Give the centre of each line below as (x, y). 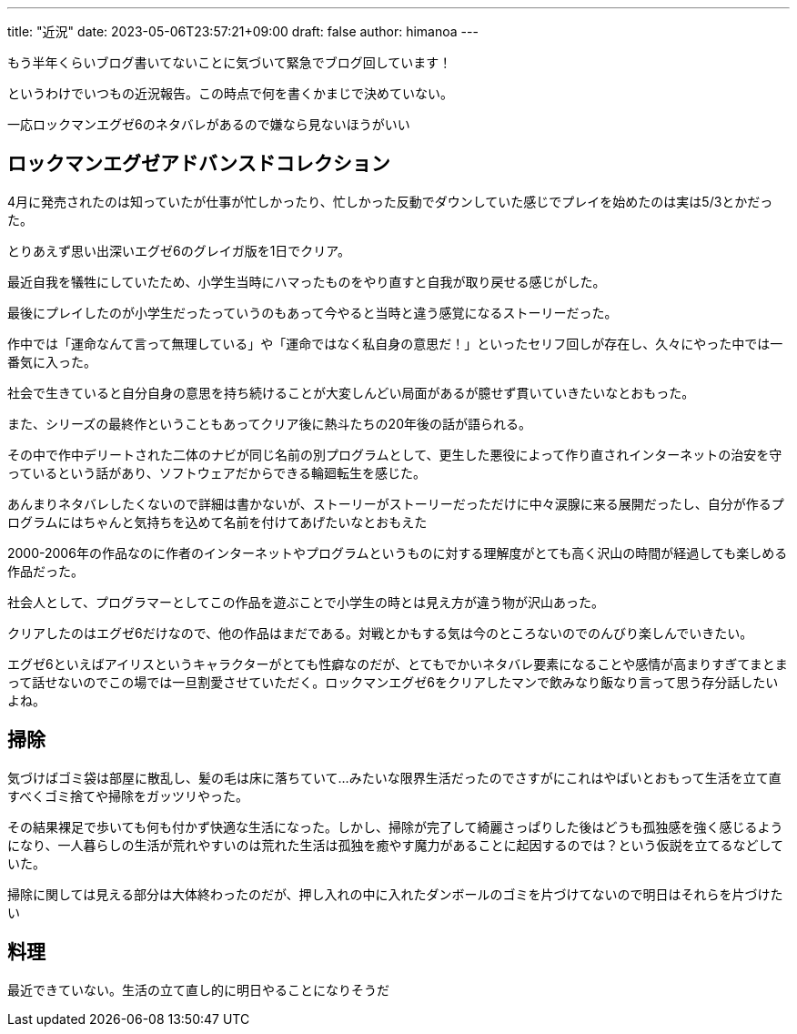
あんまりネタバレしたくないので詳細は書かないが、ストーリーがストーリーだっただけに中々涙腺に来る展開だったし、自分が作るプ (396, 503)
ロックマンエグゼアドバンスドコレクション (199, 164)
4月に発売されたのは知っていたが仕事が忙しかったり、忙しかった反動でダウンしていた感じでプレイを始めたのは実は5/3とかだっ (390, 201)
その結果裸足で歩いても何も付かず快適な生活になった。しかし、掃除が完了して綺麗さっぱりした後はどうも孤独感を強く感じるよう (395, 826)
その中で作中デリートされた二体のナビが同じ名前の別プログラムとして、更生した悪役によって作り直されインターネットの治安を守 (395, 454)
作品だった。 (45, 571)
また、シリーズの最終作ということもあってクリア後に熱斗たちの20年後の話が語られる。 (269, 423)
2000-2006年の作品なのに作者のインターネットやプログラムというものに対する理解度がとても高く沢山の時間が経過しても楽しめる (398, 552)
